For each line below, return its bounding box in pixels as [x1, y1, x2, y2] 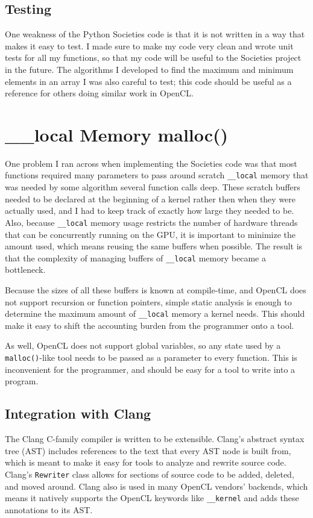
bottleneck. [5, 263, 46, 276]
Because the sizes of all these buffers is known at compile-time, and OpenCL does [5, 284, 306, 296]
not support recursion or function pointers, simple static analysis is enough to [5, 295, 292, 308]
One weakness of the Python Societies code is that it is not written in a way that [5, 28, 305, 40]
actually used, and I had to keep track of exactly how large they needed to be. [5, 204, 294, 217]
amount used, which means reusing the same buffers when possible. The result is [5, 240, 303, 252]
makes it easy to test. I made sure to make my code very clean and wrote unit [5, 39, 294, 52]
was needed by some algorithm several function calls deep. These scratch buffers [5, 181, 300, 193]
